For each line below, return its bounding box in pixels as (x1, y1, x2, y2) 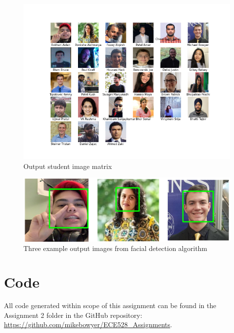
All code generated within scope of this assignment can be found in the (4, 300, 216, 311)
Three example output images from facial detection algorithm (23, 243, 208, 253)
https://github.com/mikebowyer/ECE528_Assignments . (4, 319, 172, 330)
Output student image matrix (23, 161, 112, 171)
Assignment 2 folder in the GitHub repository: (4, 310, 142, 320)
